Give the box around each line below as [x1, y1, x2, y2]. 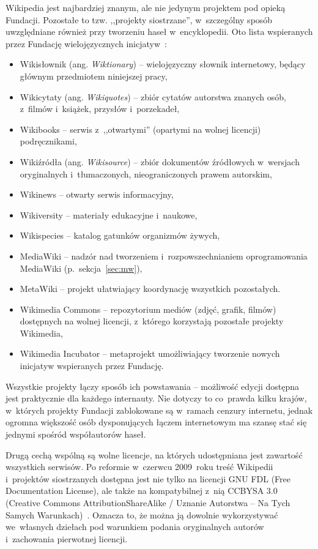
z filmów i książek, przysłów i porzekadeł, [20, 102, 180, 115]
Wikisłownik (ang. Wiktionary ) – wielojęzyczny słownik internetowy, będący [20, 58, 306, 70]
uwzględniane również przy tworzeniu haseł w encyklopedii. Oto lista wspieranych [6, 25, 313, 38]
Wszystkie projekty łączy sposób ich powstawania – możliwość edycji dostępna [6, 379, 300, 392]
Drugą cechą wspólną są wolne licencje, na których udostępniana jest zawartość [6, 448, 303, 461]
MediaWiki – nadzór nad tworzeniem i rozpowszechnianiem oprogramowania [20, 249, 308, 262]
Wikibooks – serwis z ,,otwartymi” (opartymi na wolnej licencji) [20, 122, 261, 135]
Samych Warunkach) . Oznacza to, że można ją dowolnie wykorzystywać [6, 508, 278, 521]
